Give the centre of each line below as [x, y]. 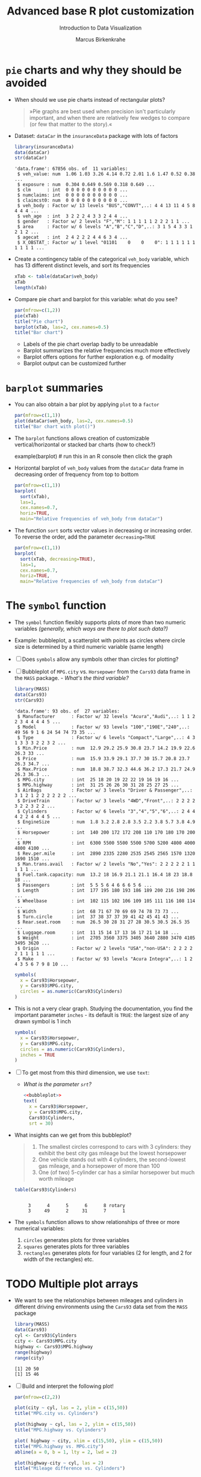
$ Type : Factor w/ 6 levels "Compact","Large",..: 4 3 [106, 737]
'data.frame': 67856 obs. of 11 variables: [71, 169]
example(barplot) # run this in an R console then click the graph [93, 456]
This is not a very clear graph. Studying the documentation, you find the [104, 1009]
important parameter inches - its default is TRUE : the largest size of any [101, 1015]
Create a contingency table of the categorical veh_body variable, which [101, 259]
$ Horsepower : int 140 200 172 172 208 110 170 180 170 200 [106, 832]
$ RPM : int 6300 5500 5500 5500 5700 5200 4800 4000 [106, 843]
